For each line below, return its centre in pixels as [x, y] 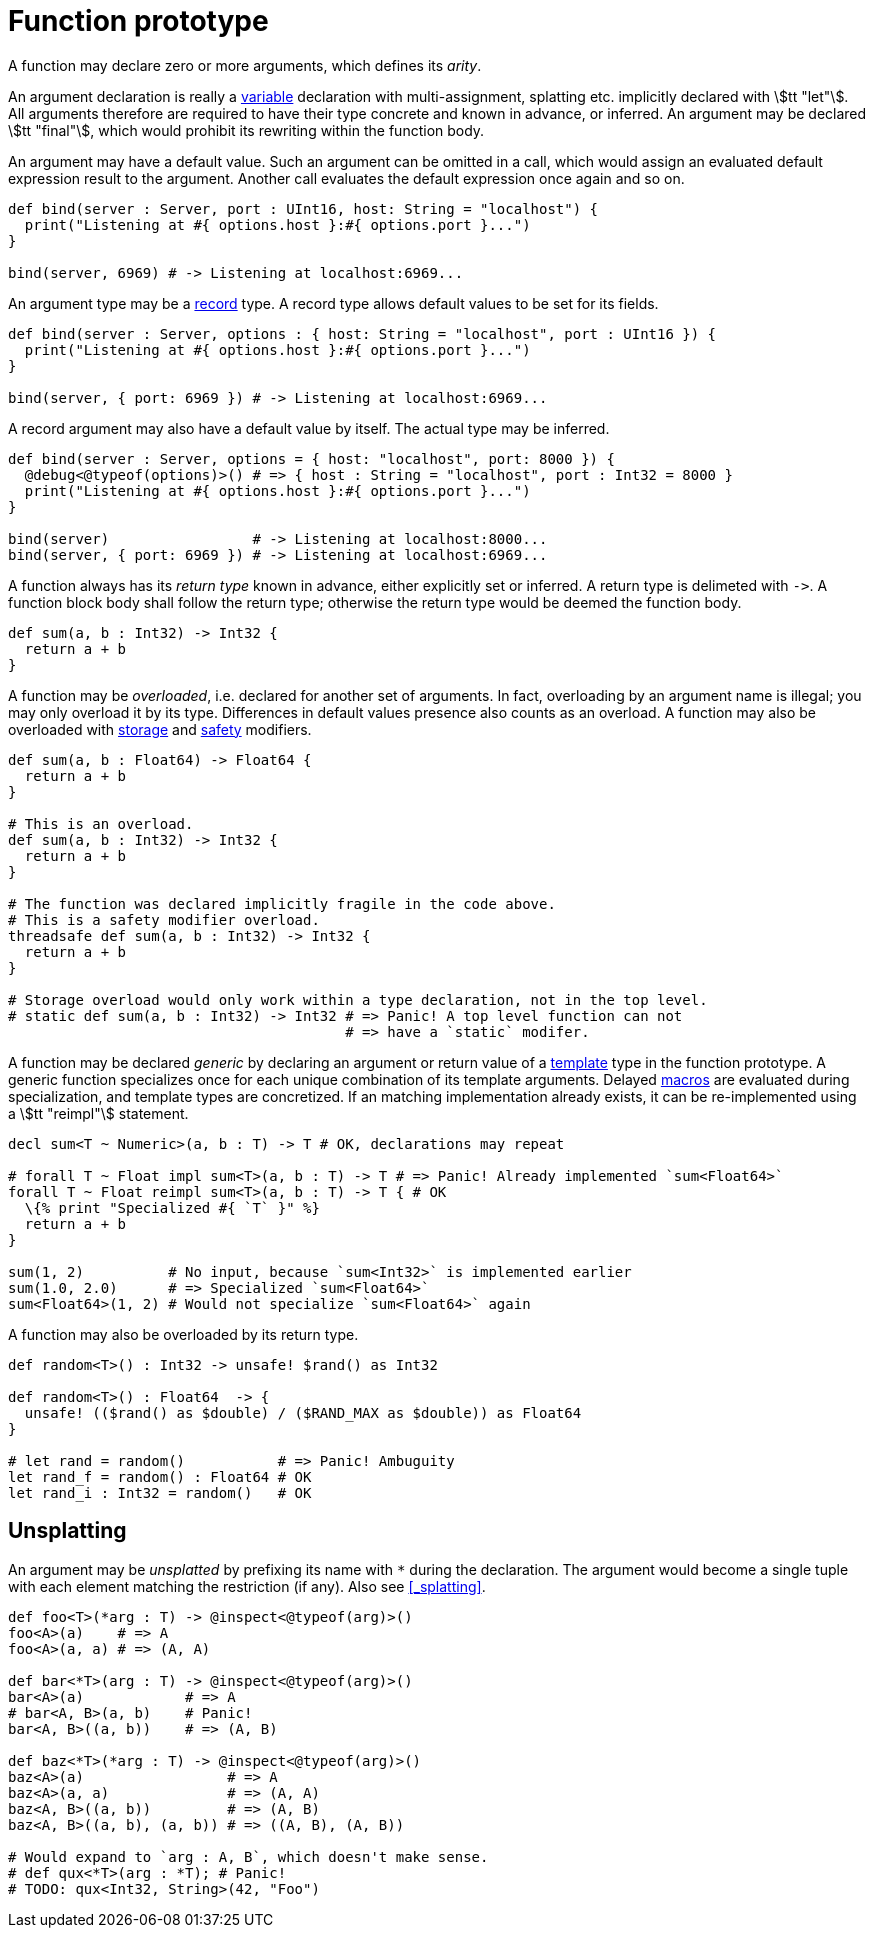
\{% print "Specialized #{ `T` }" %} [172, 1207]
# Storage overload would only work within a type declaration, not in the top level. [358, 999]
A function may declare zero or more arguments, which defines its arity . [245, 65]
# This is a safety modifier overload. [164, 919]
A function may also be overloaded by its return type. [183, 1334]
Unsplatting [67, 1531]
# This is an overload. [101, 823]
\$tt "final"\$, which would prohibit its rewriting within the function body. [246, 130]
